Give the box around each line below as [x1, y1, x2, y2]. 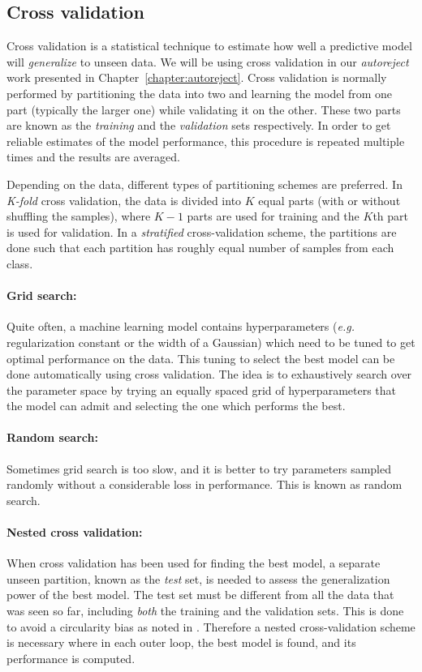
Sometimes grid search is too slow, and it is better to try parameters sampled [6, 460, 391, 477]
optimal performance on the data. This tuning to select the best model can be [6, 349, 395, 366]
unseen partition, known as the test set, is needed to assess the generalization [6, 570, 390, 587]
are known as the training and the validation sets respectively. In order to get [6, 117, 391, 134]
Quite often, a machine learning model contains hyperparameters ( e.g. [6, 318, 355, 335]
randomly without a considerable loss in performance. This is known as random [6, 476, 403, 493]
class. [6, 255, 33, 272]
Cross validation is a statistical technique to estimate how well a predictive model [6, 37, 412, 54]
